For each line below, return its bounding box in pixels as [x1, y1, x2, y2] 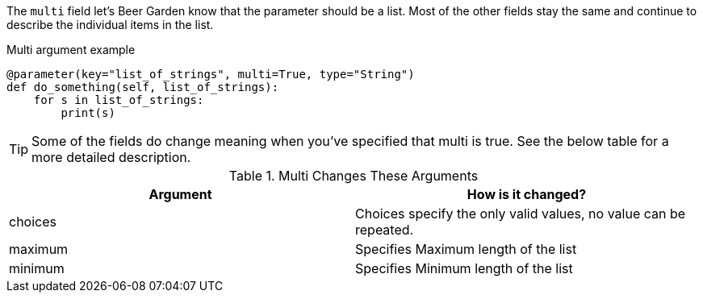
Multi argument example [6, 43, 136, 56]
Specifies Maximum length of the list [355, 241, 577, 257]
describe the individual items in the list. [6, 18, 214, 31]
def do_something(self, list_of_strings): [6, 81, 279, 93]
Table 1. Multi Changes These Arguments [228, 168, 479, 184]
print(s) [61, 106, 115, 119]
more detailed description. [31, 149, 191, 165]
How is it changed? [467, 186, 587, 202]
